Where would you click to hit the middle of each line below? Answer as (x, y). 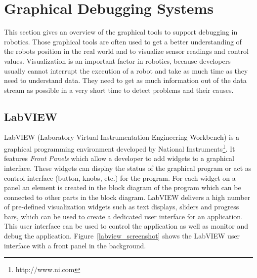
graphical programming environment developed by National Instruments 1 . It (120, 148)
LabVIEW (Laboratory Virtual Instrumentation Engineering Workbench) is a (122, 137)
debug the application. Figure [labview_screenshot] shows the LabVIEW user (122, 236)
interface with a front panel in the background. (75, 245)
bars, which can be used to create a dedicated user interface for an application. (124, 216)
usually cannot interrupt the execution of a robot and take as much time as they (126, 70)
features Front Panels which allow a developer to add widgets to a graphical (119, 158)
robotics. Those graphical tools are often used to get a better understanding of (123, 41)
